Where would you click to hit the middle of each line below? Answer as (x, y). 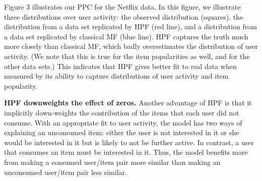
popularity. (21, 85)
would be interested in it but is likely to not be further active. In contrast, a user (129, 142)
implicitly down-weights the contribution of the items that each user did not (122, 112)
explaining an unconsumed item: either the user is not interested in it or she (122, 132)
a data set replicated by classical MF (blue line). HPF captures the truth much (126, 36)
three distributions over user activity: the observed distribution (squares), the (124, 16)
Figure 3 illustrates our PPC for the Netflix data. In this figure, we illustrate (122, 7)
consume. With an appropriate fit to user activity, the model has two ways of (123, 122)
